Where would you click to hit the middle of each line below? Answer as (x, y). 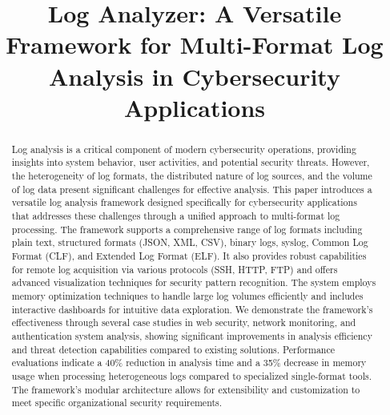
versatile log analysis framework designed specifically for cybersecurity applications (184, 202)
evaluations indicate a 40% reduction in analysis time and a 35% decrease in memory (189, 363)
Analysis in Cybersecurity (194, 76)
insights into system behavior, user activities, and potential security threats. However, (191, 162)
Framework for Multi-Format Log (195, 44)
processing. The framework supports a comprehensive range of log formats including (187, 229)
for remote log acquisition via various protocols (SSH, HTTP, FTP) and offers (175, 269)
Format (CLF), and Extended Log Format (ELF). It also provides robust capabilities (189, 255)
